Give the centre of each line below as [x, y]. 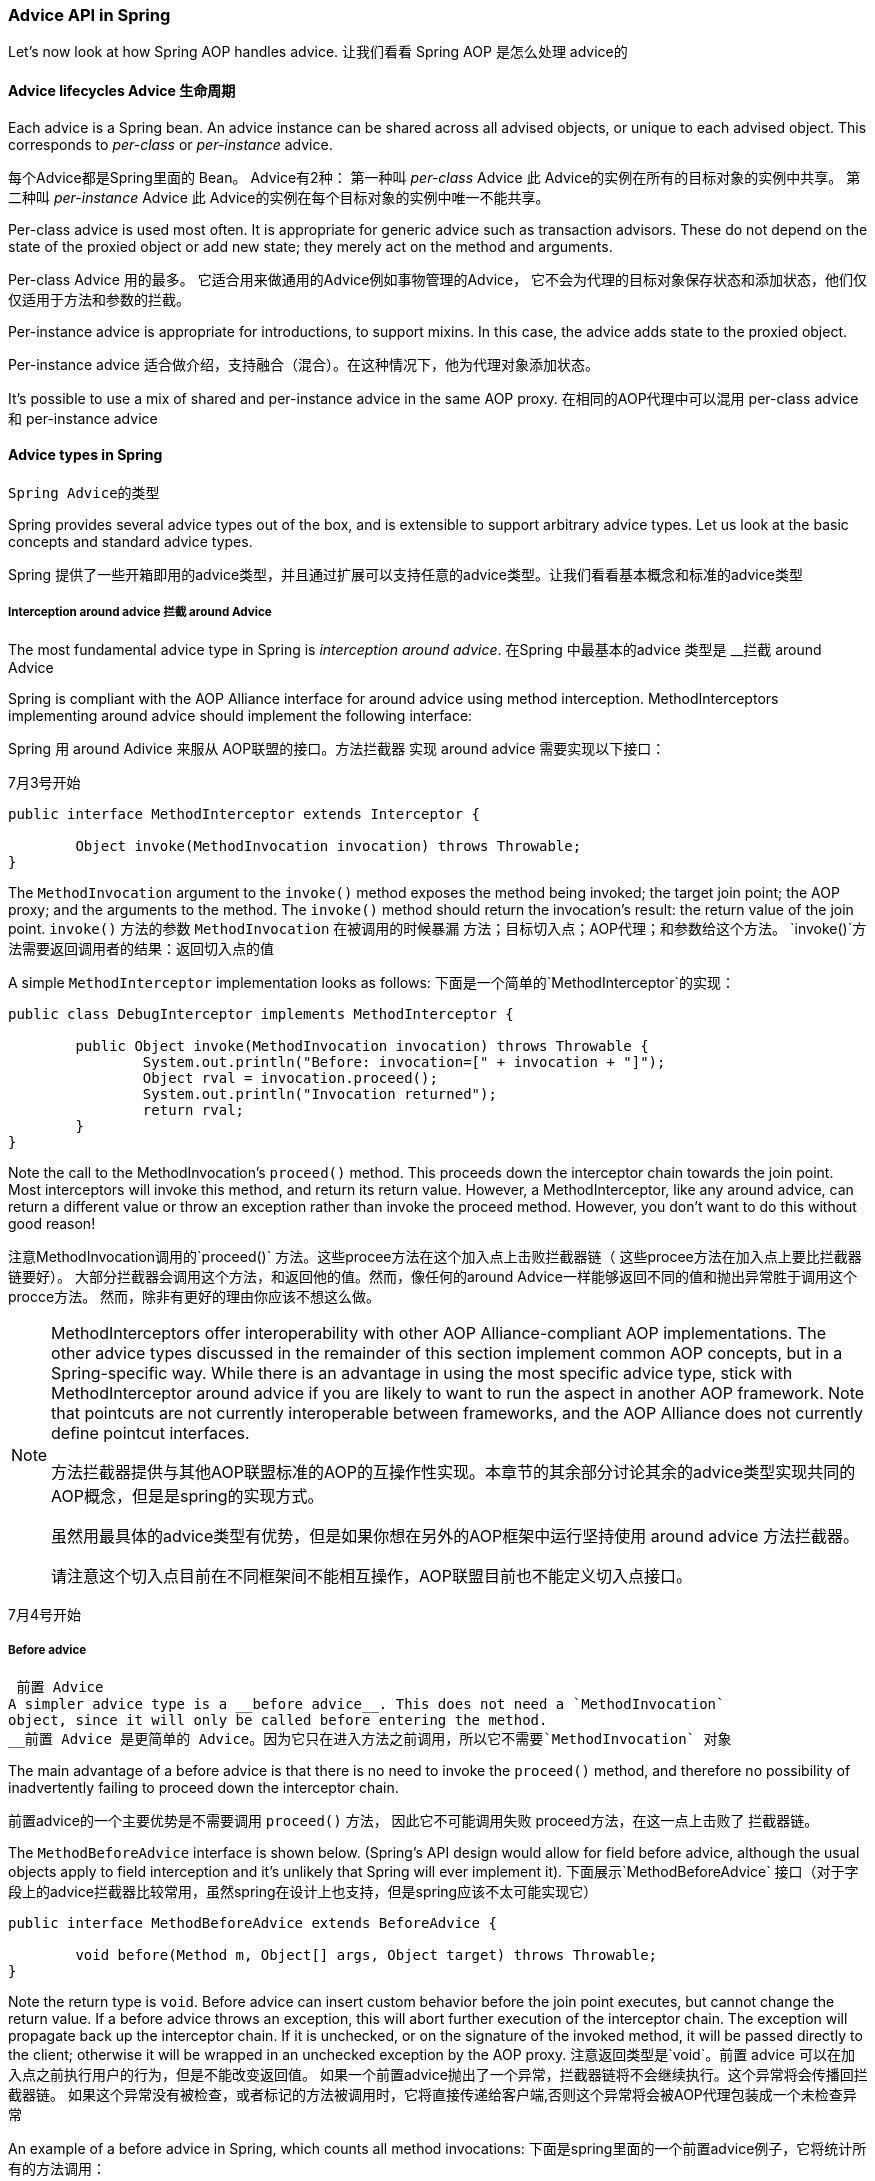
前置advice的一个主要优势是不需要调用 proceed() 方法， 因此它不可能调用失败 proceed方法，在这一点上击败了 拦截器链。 [413, 1821]
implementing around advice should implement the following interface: [240, 715]
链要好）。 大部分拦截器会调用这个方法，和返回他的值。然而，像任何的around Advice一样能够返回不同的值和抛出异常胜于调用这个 [433, 1276]
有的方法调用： [57, 2169]
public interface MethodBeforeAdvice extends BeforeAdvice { [252, 1923]
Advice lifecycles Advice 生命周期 [122, 90]
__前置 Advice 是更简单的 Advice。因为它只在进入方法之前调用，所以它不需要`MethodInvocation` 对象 [370, 1739]
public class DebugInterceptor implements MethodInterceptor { [261, 1013]
